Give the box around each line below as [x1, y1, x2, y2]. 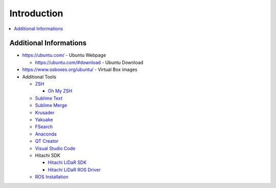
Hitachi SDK [35, 152, 61, 158]
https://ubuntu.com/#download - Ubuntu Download [35, 59, 144, 65]
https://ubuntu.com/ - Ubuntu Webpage [22, 52, 106, 58]
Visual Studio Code [35, 145, 76, 151]
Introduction [9, 8, 63, 19]
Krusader [35, 109, 55, 115]
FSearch [35, 124, 53, 130]
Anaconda [35, 131, 57, 137]
